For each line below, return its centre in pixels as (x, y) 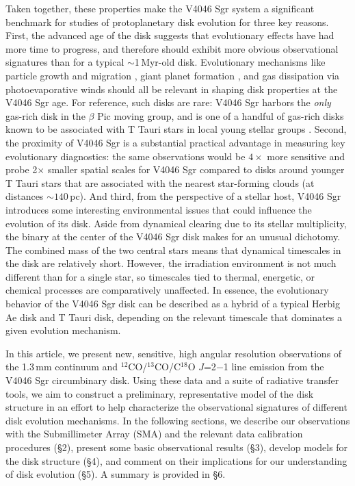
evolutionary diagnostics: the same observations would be (126, 156)
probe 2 (22, 169)
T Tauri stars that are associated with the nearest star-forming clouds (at (160, 182)
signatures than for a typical (65, 62)
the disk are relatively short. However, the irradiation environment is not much (171, 263)
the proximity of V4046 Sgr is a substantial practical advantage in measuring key (175, 142)
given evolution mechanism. (63, 330)
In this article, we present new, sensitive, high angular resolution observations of (174, 353)
